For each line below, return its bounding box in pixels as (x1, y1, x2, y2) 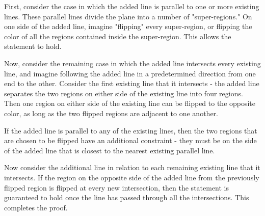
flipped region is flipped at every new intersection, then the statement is (4, 182, 229, 193)
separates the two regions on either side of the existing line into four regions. (4, 88, 243, 98)
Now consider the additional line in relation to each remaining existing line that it (4, 162, 260, 173)
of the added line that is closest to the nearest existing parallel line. (4, 145, 215, 155)
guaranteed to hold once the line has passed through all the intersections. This (4, 192, 249, 203)
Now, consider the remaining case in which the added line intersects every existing (4, 58, 261, 68)
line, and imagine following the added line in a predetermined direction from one (4, 68, 256, 78)
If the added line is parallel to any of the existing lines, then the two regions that (4, 125, 257, 136)
